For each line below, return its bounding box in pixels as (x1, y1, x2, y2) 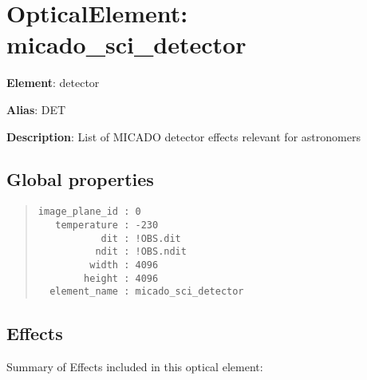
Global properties (6, 167, 154, 192)
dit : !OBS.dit (101, 232, 181, 244)
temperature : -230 (55, 219, 159, 231)
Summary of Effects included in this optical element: (6, 358, 263, 375)
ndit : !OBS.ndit (95, 246, 187, 258)
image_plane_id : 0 (37, 206, 141, 218)
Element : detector (6, 74, 100, 91)
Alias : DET (6, 101, 66, 117)
